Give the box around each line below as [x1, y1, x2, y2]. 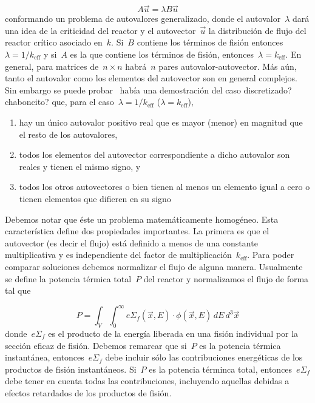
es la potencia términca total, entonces [149, 362, 293, 375]
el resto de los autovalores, [19, 127, 118, 140]
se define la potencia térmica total [5, 272, 132, 285]
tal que [5, 284, 31, 297]
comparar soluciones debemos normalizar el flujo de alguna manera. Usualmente [5, 260, 303, 273]
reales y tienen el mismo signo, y [19, 160, 141, 172]
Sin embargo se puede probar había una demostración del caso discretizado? [5, 83, 292, 96]
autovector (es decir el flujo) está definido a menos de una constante [5, 236, 258, 249]
